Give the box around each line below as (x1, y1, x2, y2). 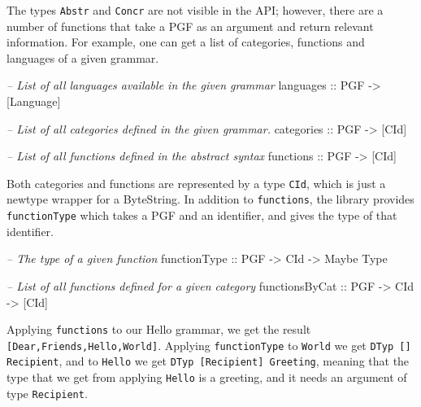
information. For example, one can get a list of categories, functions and (7, 33, 365, 50)
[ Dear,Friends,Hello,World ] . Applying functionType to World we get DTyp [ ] (7, 336, 411, 353)
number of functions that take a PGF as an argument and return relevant (7, 17, 374, 34)
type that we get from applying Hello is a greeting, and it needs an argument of (7, 369, 407, 386)
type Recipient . (7, 384, 88, 401)
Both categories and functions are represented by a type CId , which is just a (7, 174, 386, 191)
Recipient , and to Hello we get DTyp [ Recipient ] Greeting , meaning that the (7, 352, 410, 370)
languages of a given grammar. (7, 49, 159, 66)
